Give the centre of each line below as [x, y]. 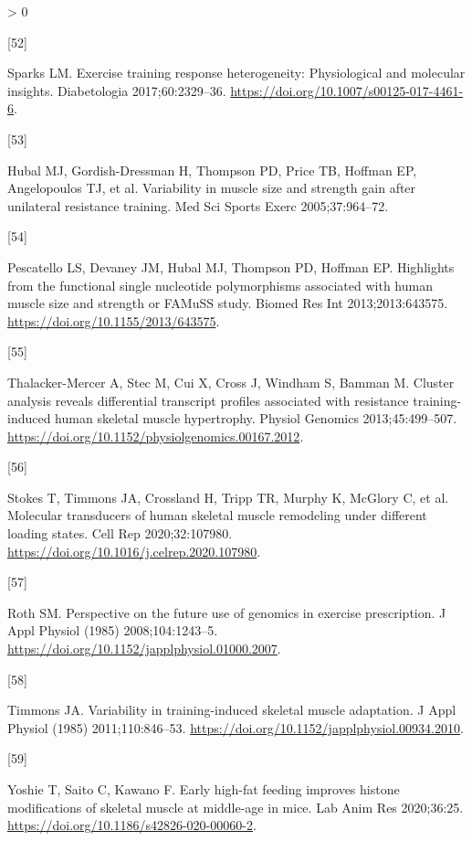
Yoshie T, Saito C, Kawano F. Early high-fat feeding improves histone [204, 789]
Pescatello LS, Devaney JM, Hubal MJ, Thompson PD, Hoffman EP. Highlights [231, 266]
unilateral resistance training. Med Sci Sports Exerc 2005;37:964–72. [198, 205]
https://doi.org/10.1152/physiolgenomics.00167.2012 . [156, 436]
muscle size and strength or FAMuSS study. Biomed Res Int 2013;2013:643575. [228, 303]
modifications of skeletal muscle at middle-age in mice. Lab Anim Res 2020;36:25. [236, 807]
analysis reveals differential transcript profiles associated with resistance [208, 400]
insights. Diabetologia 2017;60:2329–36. [117, 90]
